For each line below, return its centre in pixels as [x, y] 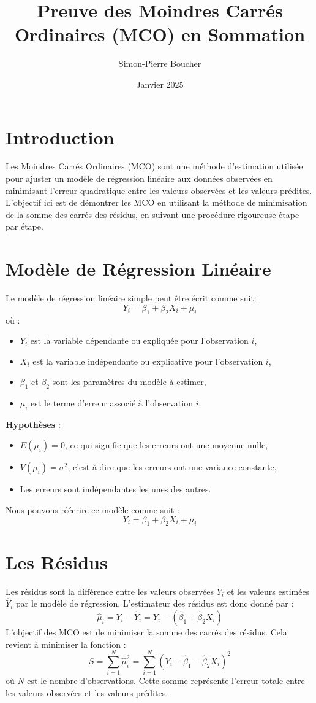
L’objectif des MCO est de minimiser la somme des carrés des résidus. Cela [146, 632]
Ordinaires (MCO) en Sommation [160, 34]
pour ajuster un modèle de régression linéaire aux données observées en [139, 178]
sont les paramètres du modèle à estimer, [129, 382]
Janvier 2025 [160, 84]
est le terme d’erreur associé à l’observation [112, 403]
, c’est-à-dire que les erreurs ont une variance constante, [172, 467]
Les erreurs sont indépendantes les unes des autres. [115, 489]
